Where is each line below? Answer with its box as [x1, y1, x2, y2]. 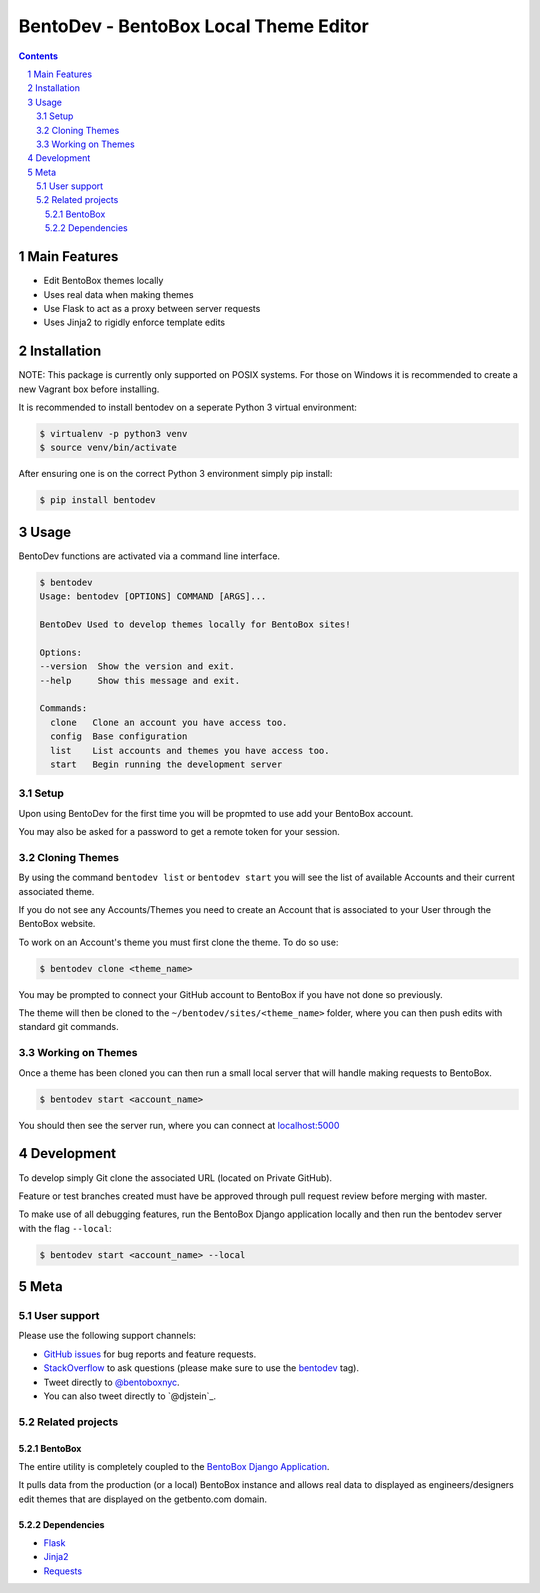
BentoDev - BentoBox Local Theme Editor [18, 15, 369, 37]
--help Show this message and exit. [39, 675, 240, 686]
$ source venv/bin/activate [39, 442, 177, 454]
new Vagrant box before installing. [18, 383, 160, 395]
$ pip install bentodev [39, 495, 157, 506]
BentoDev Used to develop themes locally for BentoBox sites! [39, 619, 351, 630]
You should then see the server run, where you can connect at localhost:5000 [18, 1119, 340, 1131]
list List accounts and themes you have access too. [50, 745, 330, 756]
